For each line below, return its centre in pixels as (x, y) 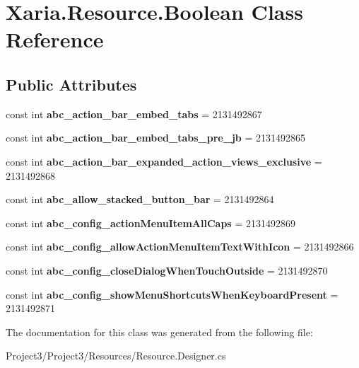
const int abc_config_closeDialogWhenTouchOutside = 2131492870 (167, 270)
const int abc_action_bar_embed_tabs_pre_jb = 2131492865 (155, 138)
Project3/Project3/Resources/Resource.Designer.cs (116, 356)
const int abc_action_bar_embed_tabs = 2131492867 (134, 114)
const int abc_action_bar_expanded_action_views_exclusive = (164, 161)
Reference (55, 39)
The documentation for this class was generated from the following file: (159, 332)
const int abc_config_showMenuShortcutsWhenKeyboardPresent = (172, 294)
